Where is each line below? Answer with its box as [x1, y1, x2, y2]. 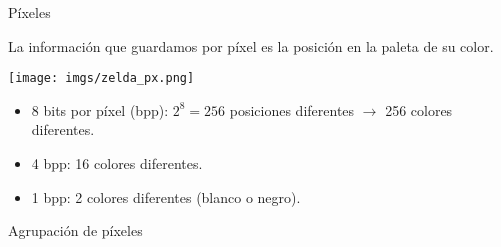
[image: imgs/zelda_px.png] [8, 71, 195, 86]
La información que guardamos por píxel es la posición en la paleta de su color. [8, 35, 494, 56]
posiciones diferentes [229, 99, 355, 120]
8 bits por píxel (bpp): [31, 99, 169, 120]
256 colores [385, 99, 453, 120]
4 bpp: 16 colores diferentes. [31, 153, 203, 174]
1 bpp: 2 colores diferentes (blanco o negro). [31, 186, 301, 207]
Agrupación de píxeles [8, 220, 143, 241]
